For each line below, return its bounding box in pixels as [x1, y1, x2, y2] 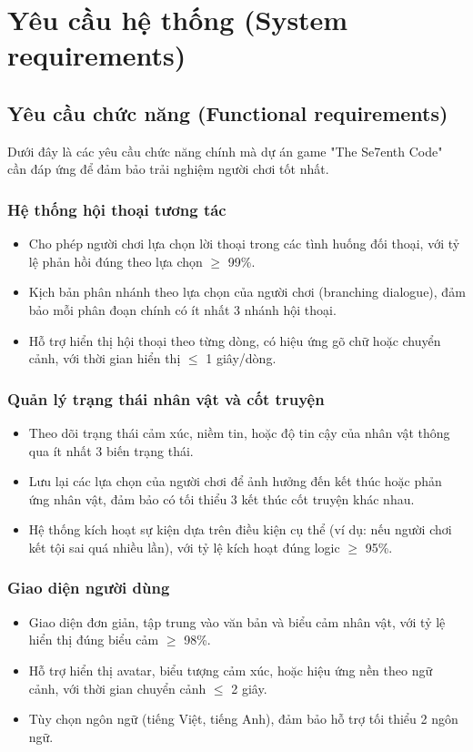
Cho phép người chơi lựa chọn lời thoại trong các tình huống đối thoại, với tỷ [28, 234, 460, 253]
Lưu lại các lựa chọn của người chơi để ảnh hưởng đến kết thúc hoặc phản [28, 472, 442, 491]
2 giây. [231, 678, 267, 697]
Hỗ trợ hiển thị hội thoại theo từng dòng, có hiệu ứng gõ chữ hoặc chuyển [28, 330, 441, 350]
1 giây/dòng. [206, 349, 277, 368]
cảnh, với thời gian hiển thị [28, 349, 181, 368]
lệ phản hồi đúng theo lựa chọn [28, 251, 203, 270]
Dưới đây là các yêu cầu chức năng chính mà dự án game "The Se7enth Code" [7, 141, 443, 160]
